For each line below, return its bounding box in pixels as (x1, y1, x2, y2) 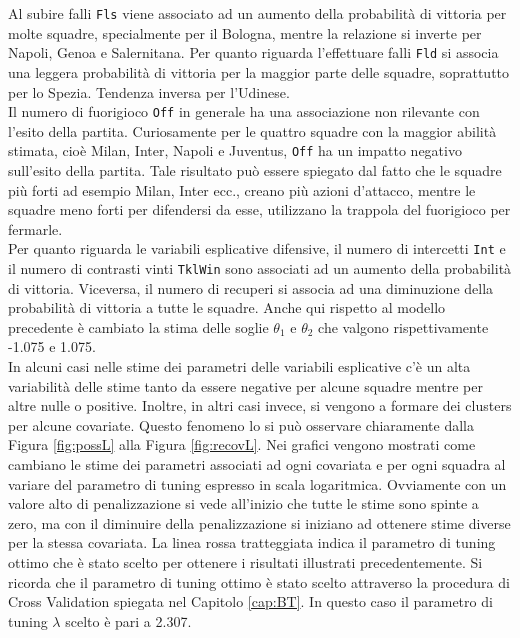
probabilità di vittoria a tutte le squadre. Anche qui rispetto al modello (8, 297, 446, 318)
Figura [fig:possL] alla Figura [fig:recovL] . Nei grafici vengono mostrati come (8, 434, 476, 455)
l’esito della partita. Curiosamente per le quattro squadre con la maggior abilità (8, 120, 497, 141)
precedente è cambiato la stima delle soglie (8, 316, 269, 337)
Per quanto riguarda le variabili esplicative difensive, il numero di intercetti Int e (8, 238, 506, 259)
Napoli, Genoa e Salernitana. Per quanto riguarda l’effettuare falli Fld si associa (8, 42, 499, 63)
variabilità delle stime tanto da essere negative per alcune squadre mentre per (8, 375, 483, 396)
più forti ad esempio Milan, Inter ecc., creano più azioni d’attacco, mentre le (8, 179, 476, 200)
